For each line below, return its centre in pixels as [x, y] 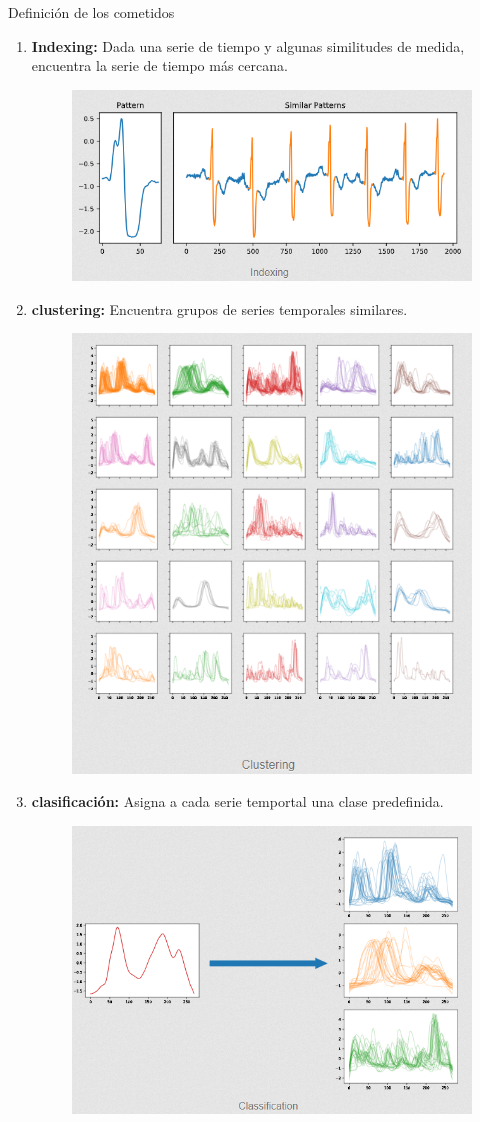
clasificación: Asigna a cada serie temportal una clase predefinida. [237, 801]
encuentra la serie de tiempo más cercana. [159, 65]
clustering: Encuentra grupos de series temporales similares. [219, 308]
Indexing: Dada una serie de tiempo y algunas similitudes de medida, [248, 45]
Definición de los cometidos [91, 12]
